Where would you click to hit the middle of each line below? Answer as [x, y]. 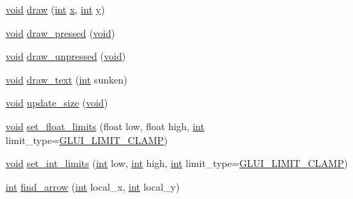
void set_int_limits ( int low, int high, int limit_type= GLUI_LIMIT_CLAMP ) [177, 163]
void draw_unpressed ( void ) [66, 56]
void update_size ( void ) [57, 103]
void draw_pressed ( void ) [60, 32]
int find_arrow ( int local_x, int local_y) [93, 186]
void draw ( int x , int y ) [55, 9]
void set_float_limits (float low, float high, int [105, 126]
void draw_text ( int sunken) [67, 79]
